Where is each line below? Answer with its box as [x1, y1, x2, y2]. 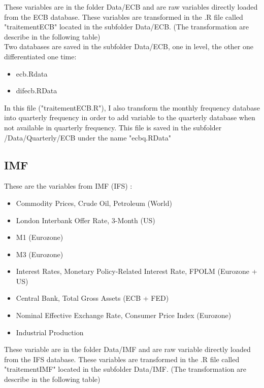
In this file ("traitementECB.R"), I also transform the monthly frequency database [4, 102, 260, 113]
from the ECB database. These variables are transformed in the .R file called [4, 11, 243, 22]
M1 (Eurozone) [16, 232, 63, 242]
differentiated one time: [4, 51, 77, 61]
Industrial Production [16, 327, 84, 337]
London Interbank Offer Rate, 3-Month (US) [16, 215, 155, 225]
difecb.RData [16, 85, 57, 96]
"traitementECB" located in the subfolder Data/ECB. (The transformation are [4, 21, 249, 32]
